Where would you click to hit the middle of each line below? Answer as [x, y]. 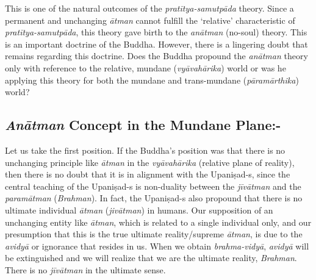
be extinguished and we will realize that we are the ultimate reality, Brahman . [151, 258]
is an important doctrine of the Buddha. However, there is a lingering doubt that [156, 44]
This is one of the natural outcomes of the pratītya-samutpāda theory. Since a [149, 8]
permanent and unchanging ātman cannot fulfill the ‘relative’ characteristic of [150, 20]
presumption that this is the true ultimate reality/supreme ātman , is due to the [154, 234]
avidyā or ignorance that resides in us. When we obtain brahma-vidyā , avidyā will [157, 246]
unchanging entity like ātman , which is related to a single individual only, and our [158, 222]
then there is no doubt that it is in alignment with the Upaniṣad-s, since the [148, 174]
